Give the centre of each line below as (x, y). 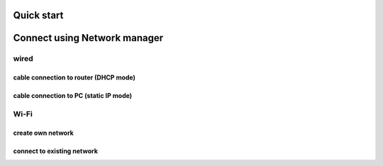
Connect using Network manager (88, 38)
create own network (43, 133)
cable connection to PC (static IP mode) (73, 96)
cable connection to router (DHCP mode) (74, 77)
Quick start (38, 15)
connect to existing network (56, 151)
